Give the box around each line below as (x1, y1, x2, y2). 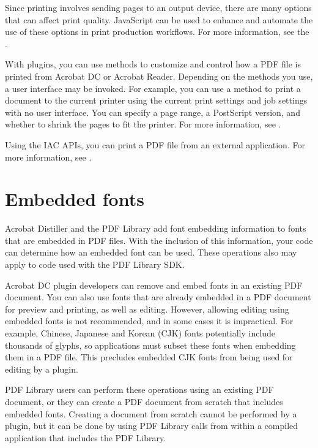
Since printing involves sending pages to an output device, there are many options (5, 1, 312, 13)
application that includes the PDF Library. (5, 431, 166, 444)
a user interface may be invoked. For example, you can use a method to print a (5, 82, 301, 94)
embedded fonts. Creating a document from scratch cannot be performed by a (5, 407, 297, 420)
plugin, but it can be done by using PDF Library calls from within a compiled (5, 419, 298, 432)
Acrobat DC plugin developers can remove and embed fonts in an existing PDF (5, 278, 303, 291)
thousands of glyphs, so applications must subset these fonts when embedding (5, 338, 296, 351)
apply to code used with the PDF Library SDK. (5, 258, 185, 271)
